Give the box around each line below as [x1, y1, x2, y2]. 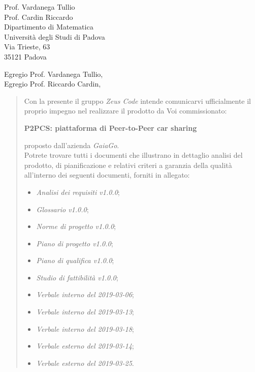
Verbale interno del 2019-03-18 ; [36, 323, 134, 334]
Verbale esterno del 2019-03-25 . [36, 357, 134, 368]
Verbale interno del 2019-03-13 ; [36, 306, 134, 317]
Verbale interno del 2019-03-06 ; [36, 289, 134, 300]
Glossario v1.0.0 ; [36, 204, 89, 214]
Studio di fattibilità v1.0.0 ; [36, 272, 118, 282]
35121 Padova [4, 51, 47, 62]
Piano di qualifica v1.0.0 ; [36, 255, 114, 266]
